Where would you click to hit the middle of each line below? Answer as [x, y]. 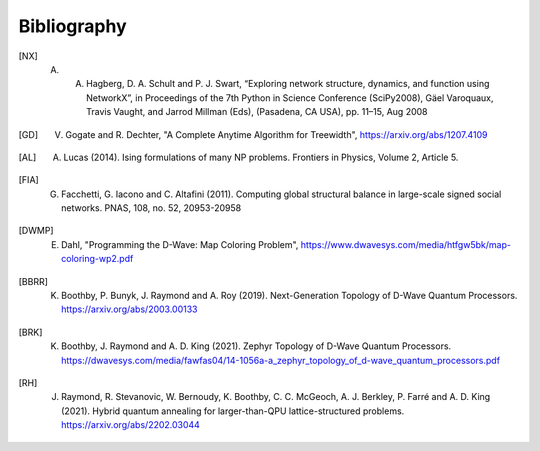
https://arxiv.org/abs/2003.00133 [129, 309]
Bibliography [72, 26]
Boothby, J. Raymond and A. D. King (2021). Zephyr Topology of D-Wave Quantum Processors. [256, 346]
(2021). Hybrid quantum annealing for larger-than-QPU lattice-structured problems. [233, 411]
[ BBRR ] [33, 281]
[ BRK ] [30, 332]
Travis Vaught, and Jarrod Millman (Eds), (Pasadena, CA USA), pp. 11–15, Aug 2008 [257, 112]
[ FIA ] [28, 180]
